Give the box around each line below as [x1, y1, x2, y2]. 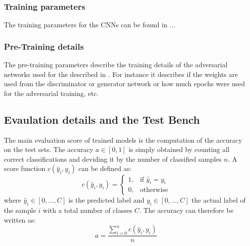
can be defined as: [78, 163, 132, 173]
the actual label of [191, 195, 246, 205]
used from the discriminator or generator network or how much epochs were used [4, 78, 245, 89]
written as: [4, 214, 36, 225]
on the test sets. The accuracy [4, 144, 94, 154]
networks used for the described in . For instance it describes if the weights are [4, 69, 238, 79]
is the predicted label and [68, 195, 145, 205]
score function [4, 163, 46, 173]
